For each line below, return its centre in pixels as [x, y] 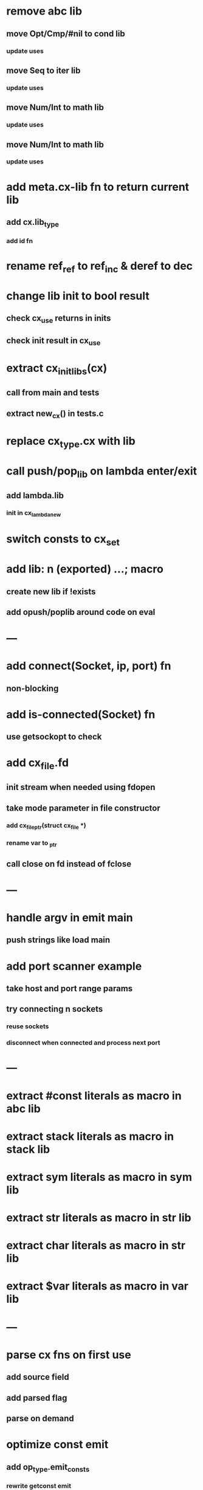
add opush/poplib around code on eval [81, 612]
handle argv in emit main [70, 917]
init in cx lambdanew [34, 513]
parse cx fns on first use [69, 1355]
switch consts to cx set [63, 540]
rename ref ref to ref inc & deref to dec [100, 267]
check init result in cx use [53, 342]
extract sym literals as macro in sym [99, 1177]
